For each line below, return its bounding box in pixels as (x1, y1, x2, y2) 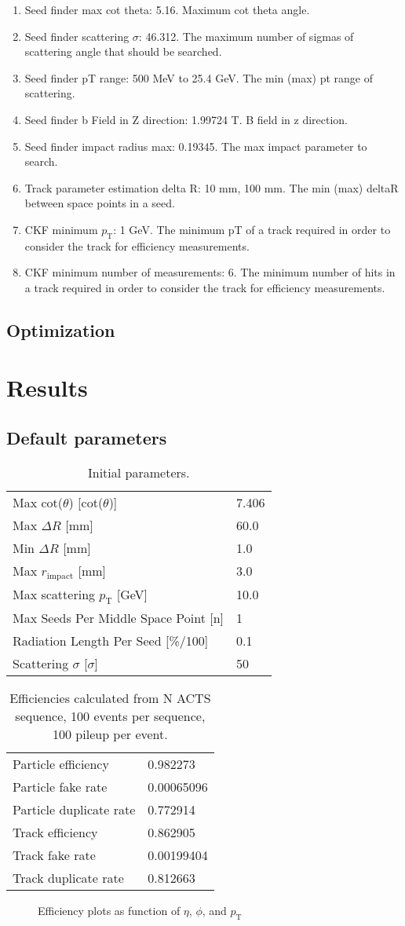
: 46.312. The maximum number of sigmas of (138, 27, 354, 44)
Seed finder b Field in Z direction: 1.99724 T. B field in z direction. (24, 111, 348, 127)
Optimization (6, 317, 115, 342)
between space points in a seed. (24, 195, 175, 211)
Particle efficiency (13, 755, 109, 773)
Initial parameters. (87, 463, 190, 481)
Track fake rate (13, 846, 96, 864)
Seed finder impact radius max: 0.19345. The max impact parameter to (24, 137, 367, 154)
